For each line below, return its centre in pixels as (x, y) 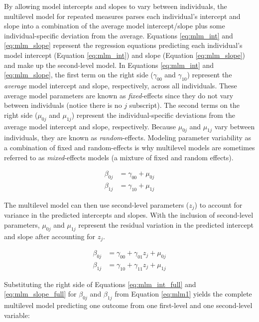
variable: (17, 315)
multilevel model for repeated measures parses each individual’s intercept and (122, 16)
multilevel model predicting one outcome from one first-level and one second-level (128, 305)
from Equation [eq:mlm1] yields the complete (183, 294)
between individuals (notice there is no (63, 105)
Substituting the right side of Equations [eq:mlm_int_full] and (100, 284)
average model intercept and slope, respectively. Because (90, 126)
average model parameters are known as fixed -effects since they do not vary (119, 95)
